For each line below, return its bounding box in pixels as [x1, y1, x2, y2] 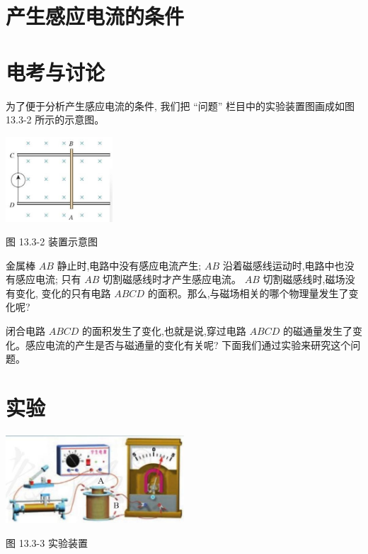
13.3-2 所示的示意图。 [6, 112, 105, 127]
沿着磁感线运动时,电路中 [222, 257, 335, 272]
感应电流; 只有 [15, 272, 81, 287]
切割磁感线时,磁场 [263, 272, 345, 287]
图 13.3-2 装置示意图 [6, 234, 98, 249]
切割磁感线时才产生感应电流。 [103, 272, 242, 287]
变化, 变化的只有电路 [15, 285, 111, 300]
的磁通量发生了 [282, 323, 352, 338]
